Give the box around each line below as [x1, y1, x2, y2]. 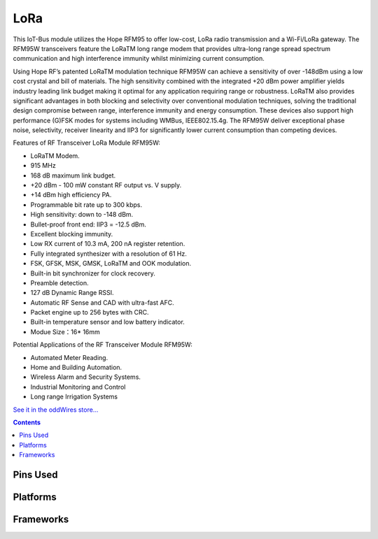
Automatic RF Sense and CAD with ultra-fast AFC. [30, 298, 174, 307]
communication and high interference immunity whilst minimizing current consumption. [13, 55, 265, 63]
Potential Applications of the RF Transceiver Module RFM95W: [13, 340, 192, 349]
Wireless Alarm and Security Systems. [30, 373, 141, 381]
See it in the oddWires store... [13, 405, 99, 414]
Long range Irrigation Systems [30, 392, 118, 401]
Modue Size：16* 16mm [30, 327, 101, 336]
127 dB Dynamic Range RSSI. [30, 289, 114, 297]
